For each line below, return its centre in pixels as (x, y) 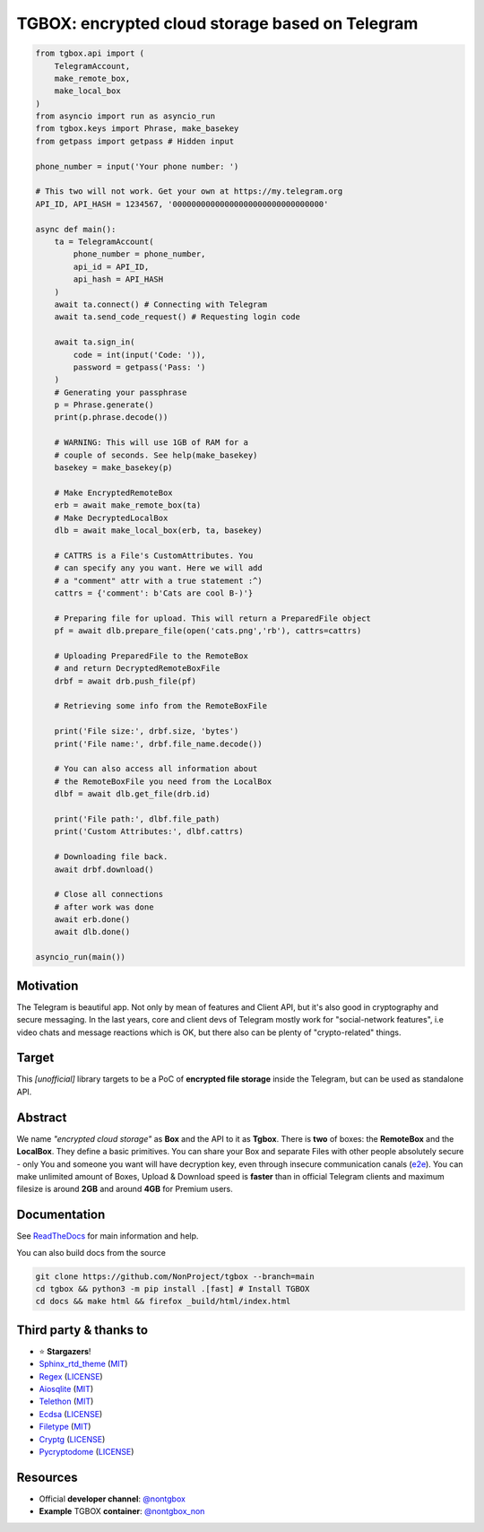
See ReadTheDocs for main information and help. (108, 1236)
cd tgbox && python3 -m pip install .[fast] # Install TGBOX (173, 1288)
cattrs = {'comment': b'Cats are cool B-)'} (154, 593)
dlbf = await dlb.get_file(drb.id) (132, 794)
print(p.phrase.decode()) (111, 418)
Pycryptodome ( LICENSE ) (86, 1452)
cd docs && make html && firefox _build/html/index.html (163, 1301)
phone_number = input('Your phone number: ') (137, 166)
